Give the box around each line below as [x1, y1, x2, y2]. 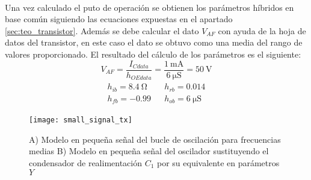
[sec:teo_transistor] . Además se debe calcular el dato [5, 24, 199, 37]
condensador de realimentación [29, 156, 142, 169]
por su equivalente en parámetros [157, 156, 280, 169]
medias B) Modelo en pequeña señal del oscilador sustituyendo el [29, 145, 269, 157]
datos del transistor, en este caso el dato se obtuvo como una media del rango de [5, 36, 303, 49]
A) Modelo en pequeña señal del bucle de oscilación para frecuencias [29, 133, 281, 145]
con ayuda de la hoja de [218, 24, 306, 37]
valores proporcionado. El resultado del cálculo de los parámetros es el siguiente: [5, 47, 301, 60]
